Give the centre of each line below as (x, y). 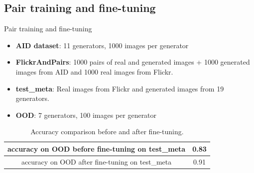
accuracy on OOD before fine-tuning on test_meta (97, 148)
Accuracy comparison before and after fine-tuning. (107, 131)
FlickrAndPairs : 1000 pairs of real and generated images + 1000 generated (133, 62)
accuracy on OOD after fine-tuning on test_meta (96, 161)
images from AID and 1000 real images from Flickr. (94, 71)
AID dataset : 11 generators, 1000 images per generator (102, 45)
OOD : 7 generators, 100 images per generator (86, 115)
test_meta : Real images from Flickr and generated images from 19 (120, 88)
